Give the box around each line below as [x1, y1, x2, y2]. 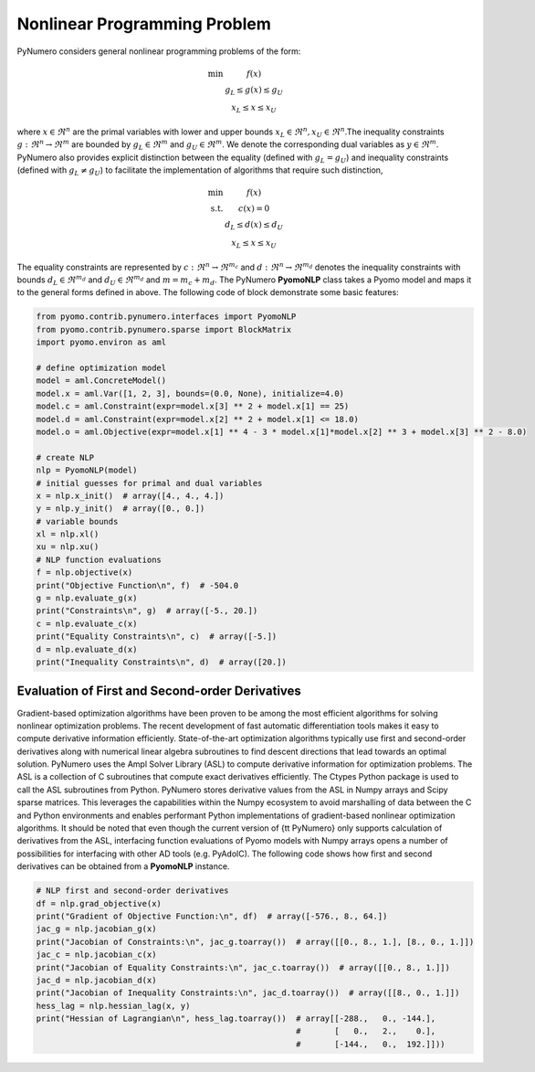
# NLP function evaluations [36, 554, 162, 565]
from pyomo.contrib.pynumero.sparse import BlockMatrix [36, 324, 292, 334]
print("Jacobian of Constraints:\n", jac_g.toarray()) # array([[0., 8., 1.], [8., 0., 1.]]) [36, 937, 475, 947]
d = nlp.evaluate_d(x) [36, 644, 138, 654]
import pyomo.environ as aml [36, 337, 167, 347]
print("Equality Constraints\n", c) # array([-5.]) [36, 632, 278, 642]
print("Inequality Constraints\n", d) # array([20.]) [36, 657, 287, 667]
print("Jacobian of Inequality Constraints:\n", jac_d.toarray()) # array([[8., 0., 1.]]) [36, 988, 460, 998]
